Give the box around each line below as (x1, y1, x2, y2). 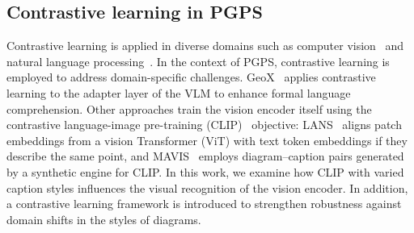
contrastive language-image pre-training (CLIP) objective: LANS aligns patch (6, 116, 402, 133)
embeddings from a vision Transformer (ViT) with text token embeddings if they (6, 131, 408, 148)
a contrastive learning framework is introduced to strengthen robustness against (6, 195, 402, 212)
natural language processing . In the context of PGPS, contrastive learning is (6, 52, 390, 69)
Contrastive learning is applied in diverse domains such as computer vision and (6, 37, 404, 54)
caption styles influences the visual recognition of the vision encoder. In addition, (6, 179, 408, 196)
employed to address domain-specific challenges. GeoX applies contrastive (6, 69, 376, 85)
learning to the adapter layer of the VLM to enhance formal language (6, 84, 351, 101)
